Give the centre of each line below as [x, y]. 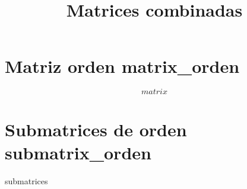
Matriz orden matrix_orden [122, 66]
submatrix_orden [78, 152]
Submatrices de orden [96, 129]
